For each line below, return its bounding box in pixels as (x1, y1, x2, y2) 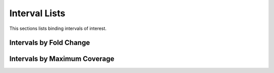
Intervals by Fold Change (9, 39, 90, 47)
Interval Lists (9, 8, 65, 19)
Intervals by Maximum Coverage (9, 55, 115, 63)
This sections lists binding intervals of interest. (9, 25, 107, 31)
